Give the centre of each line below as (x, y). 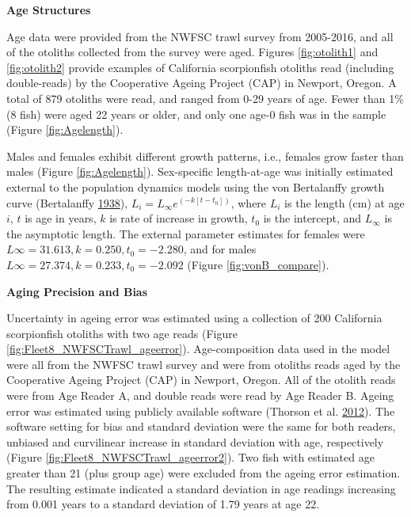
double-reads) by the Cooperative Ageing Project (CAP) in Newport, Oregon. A (202, 83)
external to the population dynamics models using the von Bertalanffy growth (196, 186)
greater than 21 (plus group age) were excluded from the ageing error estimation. (204, 473)
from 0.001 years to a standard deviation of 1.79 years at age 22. (163, 504)
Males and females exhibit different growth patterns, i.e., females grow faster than (205, 156)
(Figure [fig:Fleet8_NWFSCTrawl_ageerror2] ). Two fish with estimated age (190, 457)
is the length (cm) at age (344, 202)
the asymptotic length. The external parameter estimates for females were (186, 233)
